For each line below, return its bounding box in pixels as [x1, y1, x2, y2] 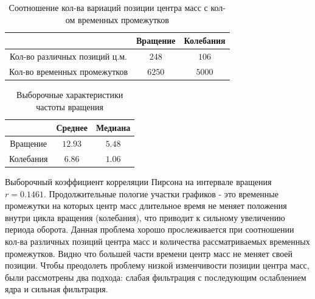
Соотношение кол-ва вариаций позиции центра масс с [9, 1, 208, 13]
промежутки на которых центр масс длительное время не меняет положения [5, 199, 287, 212]
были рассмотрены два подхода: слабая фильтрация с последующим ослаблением [5, 270, 306, 283]
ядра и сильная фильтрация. [5, 283, 108, 295]
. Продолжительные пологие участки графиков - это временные [43, 187, 279, 200]
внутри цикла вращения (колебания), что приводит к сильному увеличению [5, 211, 285, 223]
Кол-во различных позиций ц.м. [10, 50, 127, 63]
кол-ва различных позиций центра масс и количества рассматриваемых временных [5, 234, 310, 247]
